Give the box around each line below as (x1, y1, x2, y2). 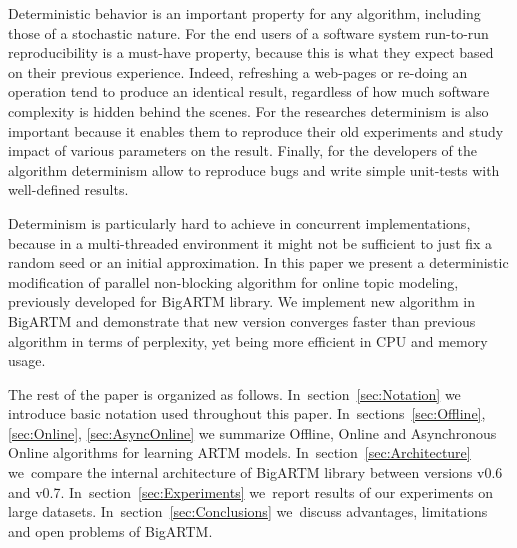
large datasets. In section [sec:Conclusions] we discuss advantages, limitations (8, 501, 488, 522)
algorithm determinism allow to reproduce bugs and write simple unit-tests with (8, 159, 500, 180)
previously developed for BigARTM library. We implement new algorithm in (8, 291, 475, 312)
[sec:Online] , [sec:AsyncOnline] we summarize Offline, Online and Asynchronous (8, 422, 497, 443)
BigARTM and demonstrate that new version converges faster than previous (8, 310, 476, 331)
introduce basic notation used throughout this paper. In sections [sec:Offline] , (8, 403, 486, 424)
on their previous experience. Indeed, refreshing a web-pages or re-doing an (8, 61, 468, 82)
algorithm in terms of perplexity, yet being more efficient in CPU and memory (8, 330, 488, 351)
